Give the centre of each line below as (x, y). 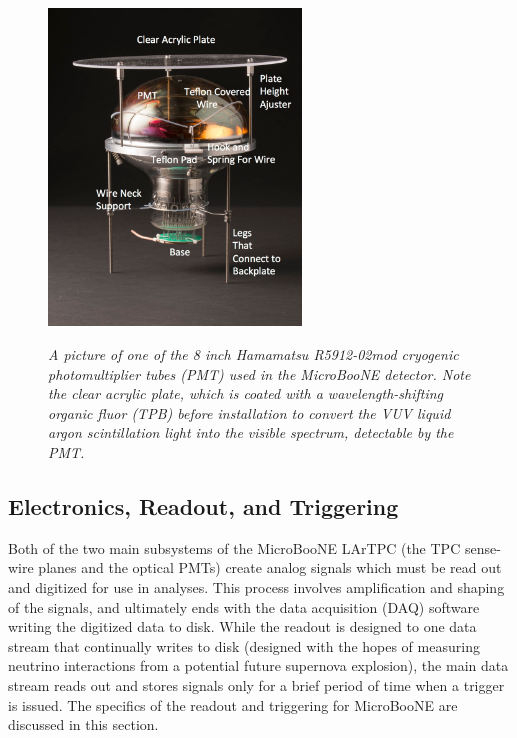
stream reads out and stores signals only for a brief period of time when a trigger (256, 684)
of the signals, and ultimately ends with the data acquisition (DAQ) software (244, 606)
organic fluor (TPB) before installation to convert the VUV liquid (249, 412)
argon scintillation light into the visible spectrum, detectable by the (251, 432)
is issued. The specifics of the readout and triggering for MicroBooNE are (233, 704)
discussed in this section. (83, 724)
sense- (482, 547)
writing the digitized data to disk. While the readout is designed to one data (242, 626)
